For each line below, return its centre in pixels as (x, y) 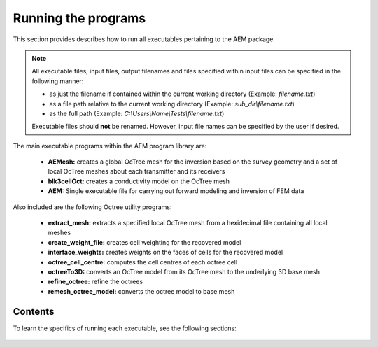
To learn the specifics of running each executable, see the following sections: (125, 328)
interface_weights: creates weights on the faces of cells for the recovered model (166, 253)
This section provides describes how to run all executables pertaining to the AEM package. (144, 39)
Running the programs (79, 18)
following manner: (58, 81)
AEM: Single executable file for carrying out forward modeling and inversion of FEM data (176, 191)
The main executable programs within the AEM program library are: (110, 146)
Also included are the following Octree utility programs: (92, 207)
